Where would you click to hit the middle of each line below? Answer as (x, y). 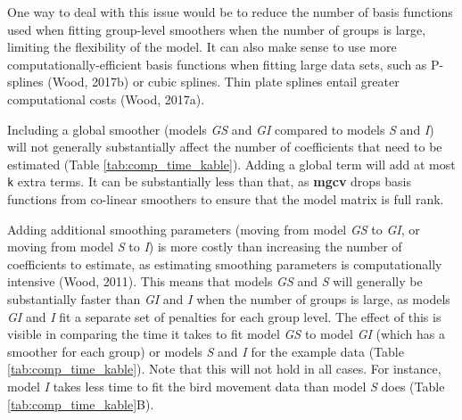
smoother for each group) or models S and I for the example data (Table (206, 351)
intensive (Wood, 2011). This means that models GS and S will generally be (215, 281)
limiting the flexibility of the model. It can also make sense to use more (202, 47)
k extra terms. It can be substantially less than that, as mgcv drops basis (210, 181)
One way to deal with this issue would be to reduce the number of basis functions (230, 12)
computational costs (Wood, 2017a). (106, 99)
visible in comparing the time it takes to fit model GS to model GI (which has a (226, 334)
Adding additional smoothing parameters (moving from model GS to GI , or (214, 229)
